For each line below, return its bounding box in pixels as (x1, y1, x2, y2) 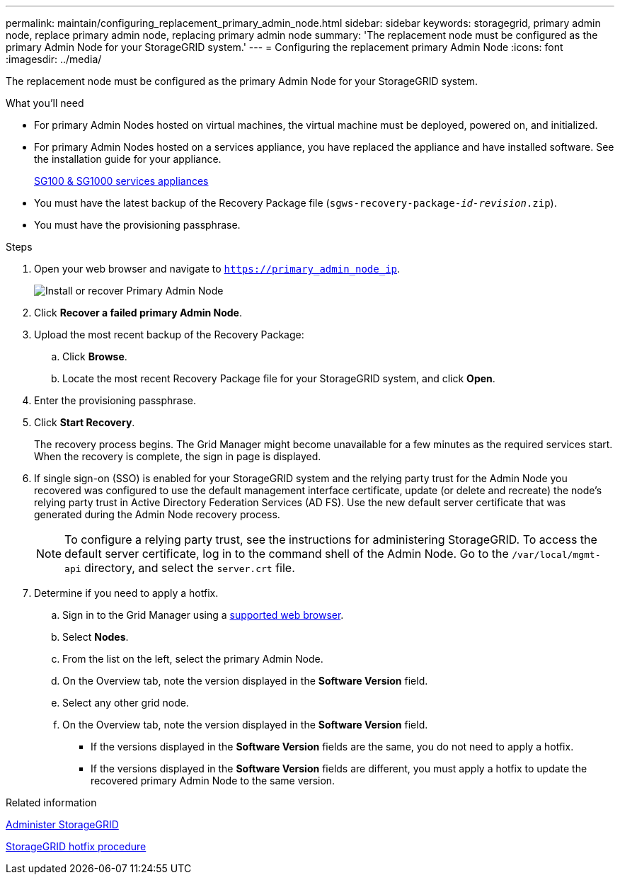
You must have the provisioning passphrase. (34, 219, 241, 231)
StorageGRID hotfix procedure (6, 840, 147, 852)
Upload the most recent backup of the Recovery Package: (34, 328, 304, 341)
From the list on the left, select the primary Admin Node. (62, 653, 323, 665)
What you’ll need (6, 97, 84, 109)
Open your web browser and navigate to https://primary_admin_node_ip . (34, 263, 401, 275)
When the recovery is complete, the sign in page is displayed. (34, 450, 321, 462)
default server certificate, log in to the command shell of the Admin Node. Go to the (64, 547, 509, 561)
